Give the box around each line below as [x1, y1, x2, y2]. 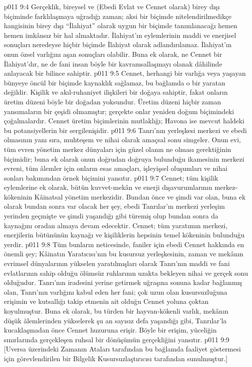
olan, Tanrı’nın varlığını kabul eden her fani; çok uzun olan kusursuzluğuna [4, 286, 227, 297]
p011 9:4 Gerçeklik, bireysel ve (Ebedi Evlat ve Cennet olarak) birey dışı [4, 1, 220, 11]
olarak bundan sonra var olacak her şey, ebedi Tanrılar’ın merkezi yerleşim [4, 201, 225, 211]
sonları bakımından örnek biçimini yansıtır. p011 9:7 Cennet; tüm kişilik [4, 172, 219, 183]
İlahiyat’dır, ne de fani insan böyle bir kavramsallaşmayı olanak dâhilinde [4, 58, 222, 68]
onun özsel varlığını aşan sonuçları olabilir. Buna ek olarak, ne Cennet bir [4, 49, 222, 59]
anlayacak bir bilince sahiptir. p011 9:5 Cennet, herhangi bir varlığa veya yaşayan [4, 68, 246, 78]
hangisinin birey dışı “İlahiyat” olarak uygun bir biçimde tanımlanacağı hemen [4, 20, 237, 31]
